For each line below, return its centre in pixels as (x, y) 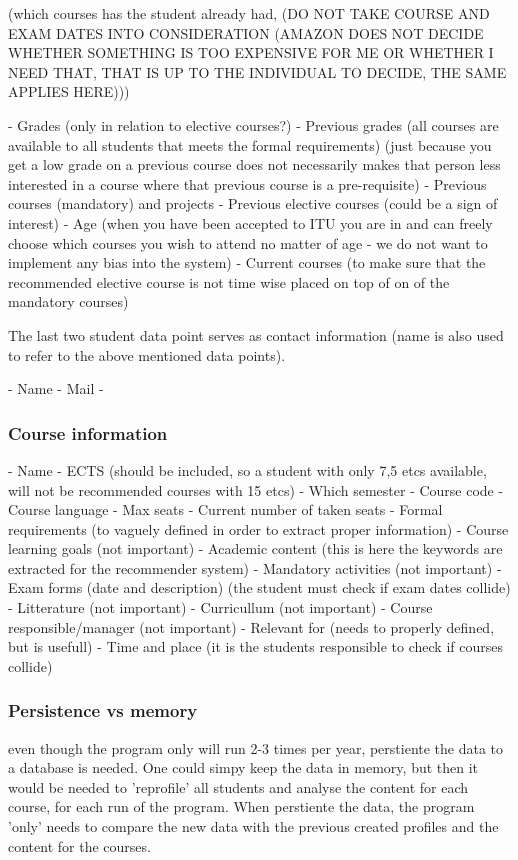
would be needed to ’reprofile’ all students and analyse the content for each (238, 786)
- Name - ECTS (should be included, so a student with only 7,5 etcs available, (247, 469)
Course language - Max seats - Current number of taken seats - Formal (225, 509)
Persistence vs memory (103, 710)
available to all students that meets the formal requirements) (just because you (250, 144)
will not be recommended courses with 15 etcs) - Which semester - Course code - (256, 489)
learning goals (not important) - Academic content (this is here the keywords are (255, 548)
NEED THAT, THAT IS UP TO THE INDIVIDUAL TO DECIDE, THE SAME (257, 71)
